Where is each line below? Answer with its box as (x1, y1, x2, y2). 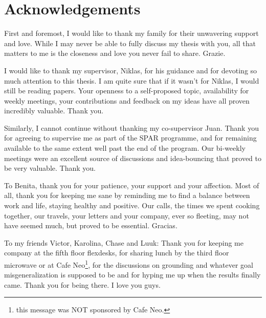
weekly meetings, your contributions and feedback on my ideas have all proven (4, 95, 250, 106)
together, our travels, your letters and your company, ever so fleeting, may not (4, 210, 249, 221)
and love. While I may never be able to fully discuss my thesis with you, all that (4, 37, 256, 48)
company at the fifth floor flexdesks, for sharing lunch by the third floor (4, 247, 229, 258)
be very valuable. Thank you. (4, 163, 96, 173)
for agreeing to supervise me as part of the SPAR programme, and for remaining (4, 132, 257, 143)
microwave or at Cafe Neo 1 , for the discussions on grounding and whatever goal (4, 258, 253, 270)
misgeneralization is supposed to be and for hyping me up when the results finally (4, 269, 261, 280)
